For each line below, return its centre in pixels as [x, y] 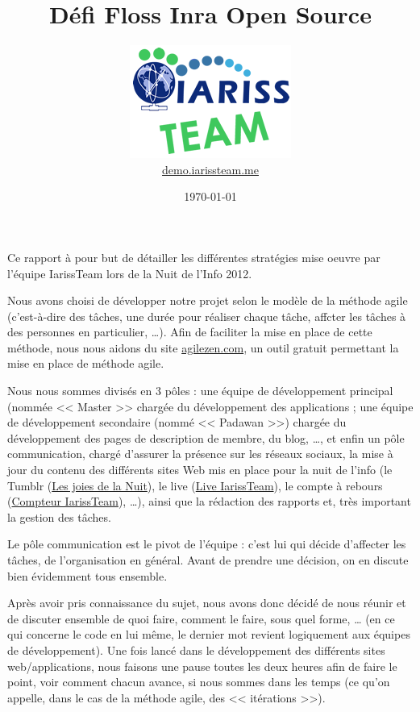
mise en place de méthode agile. [86, 363]
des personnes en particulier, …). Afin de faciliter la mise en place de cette [190, 332]
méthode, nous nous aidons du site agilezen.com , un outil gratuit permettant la [203, 347]
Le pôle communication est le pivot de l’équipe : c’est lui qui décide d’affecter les [207, 544]
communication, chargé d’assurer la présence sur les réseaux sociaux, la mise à [200, 454]
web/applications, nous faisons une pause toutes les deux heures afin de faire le [202, 666]
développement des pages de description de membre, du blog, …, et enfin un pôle [206, 437]
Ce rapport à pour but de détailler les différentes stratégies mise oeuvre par [194, 257]
